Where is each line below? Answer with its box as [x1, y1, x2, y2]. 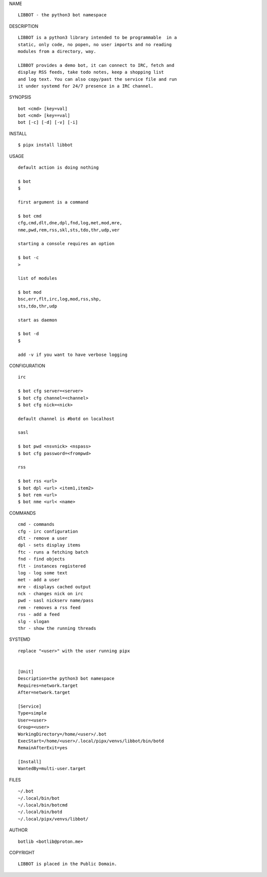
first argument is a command [18, 199, 89, 205]
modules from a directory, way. [18, 49, 96, 54]
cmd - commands [18, 521, 55, 527]
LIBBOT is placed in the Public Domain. [18, 861, 117, 867]
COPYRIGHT [9, 849, 35, 855]
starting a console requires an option [18, 241, 115, 247]
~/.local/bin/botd [18, 809, 63, 815]
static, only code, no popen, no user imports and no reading [18, 42, 172, 47]
